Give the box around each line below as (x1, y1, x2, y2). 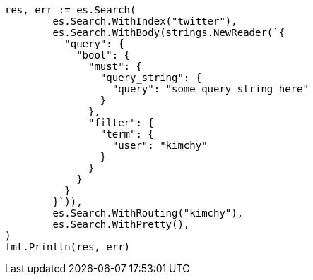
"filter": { (88, 117, 154, 128)
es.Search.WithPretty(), (52, 219, 190, 230)
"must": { (88, 61, 142, 72)
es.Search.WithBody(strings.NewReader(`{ (52, 27, 285, 38)
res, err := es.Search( (5, 4, 136, 16)
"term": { (100, 128, 154, 140)
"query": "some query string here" (112, 83, 309, 95)
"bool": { (76, 49, 131, 61)
